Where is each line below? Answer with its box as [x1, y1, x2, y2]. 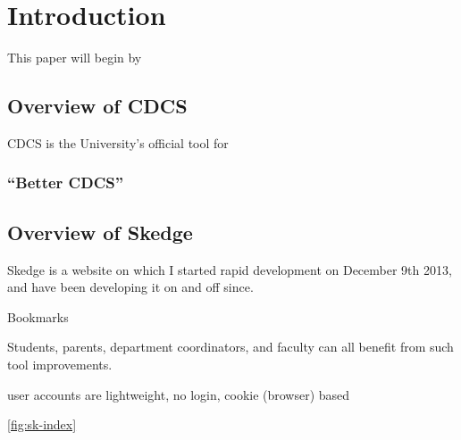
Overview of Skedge [7, 218, 193, 245]
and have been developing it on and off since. [7, 278, 254, 296]
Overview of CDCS [7, 92, 188, 120]
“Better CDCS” [7, 171, 124, 194]
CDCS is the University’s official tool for [7, 133, 229, 152]
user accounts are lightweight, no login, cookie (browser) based [7, 385, 350, 403]
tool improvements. [7, 354, 113, 373]
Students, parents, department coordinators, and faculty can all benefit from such [7, 337, 454, 356]
